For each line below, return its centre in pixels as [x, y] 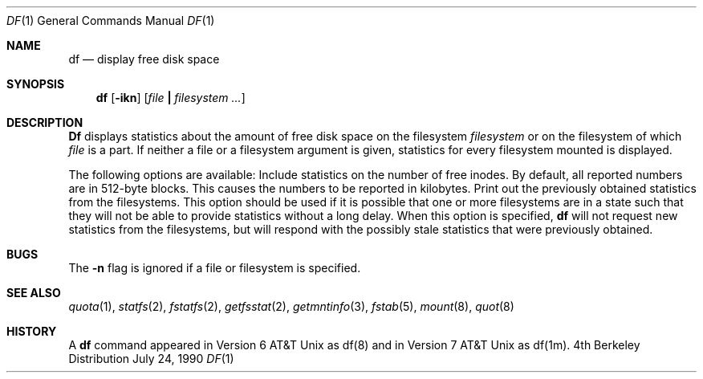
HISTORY [32, 331]
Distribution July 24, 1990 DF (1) [151, 359]
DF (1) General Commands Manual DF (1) [111, 20]
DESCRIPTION [45, 122]
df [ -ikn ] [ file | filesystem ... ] [171, 98]
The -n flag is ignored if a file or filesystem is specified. [215, 268]
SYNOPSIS [36, 84]
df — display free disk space [144, 59]
